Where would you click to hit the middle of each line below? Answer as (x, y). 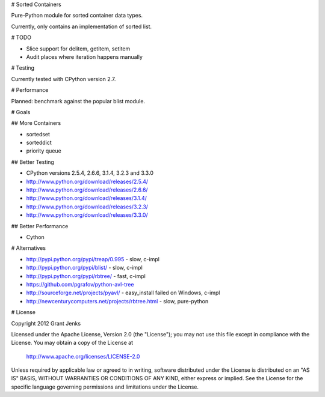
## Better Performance (40, 226)
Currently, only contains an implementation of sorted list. (82, 26)
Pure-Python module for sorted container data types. (77, 16)
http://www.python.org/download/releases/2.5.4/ (87, 181)
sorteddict (39, 143)
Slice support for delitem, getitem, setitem (78, 49)
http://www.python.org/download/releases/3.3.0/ (87, 215)
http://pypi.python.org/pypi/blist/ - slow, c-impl (84, 268)
